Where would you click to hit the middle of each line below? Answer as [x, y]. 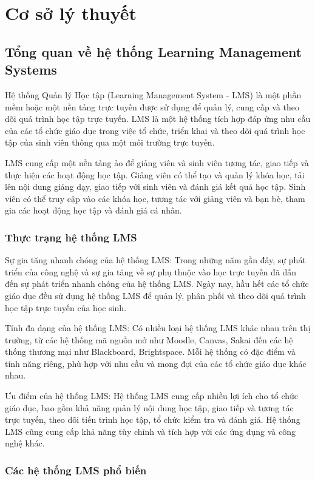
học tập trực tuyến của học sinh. [66, 307]
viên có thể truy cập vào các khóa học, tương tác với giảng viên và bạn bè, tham [155, 198]
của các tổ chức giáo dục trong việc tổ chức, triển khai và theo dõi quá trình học [155, 130]
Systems [31, 69]
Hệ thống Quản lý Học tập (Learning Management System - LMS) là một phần [153, 94]
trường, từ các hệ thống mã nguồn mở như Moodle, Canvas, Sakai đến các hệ [149, 339]
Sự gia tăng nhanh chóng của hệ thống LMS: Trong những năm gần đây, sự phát [155, 260]
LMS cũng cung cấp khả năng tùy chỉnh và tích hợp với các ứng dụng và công [150, 431]
